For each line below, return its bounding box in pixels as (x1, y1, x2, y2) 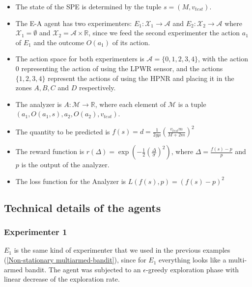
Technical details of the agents (4, 200, 161, 215)
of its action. (112, 37, 150, 47)
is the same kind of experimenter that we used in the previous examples (14, 245, 230, 255)
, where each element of (95, 99, 166, 109)
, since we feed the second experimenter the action (88, 27, 240, 38)
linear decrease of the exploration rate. (4, 274, 120, 284)
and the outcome (33, 37, 84, 47)
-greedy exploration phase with (145, 264, 239, 274)
